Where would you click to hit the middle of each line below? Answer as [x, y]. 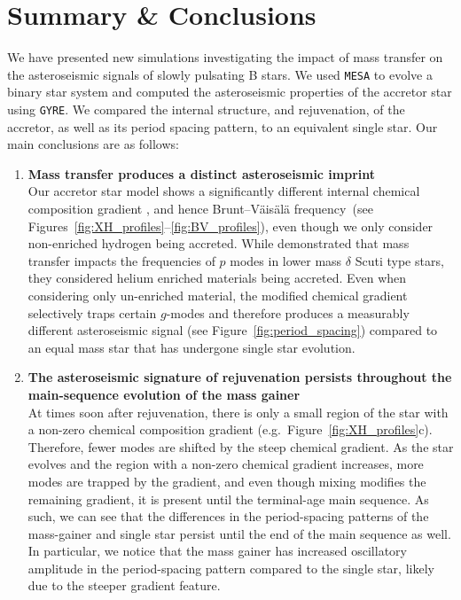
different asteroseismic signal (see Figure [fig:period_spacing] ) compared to [233, 330]
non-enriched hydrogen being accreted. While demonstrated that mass [219, 243]
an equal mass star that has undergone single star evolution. [191, 347]
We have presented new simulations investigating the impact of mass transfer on [225, 57]
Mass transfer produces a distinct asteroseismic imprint [202, 173]
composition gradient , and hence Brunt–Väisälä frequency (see [200, 208]
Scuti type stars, [399, 260]
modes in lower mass [286, 260]
